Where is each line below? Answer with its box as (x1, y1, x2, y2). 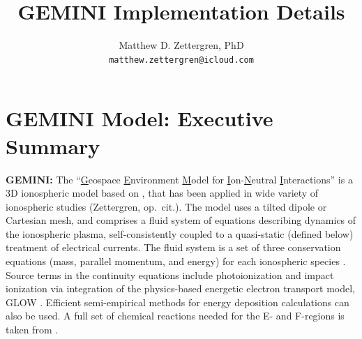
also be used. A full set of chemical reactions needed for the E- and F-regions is (6, 308, 345, 323)
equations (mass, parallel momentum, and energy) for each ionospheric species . (6, 254, 346, 269)
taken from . (6, 322, 59, 337)
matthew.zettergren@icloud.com (109, 54, 254, 65)
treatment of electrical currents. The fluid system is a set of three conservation (6, 240, 341, 255)
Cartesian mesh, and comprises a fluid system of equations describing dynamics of (6, 213, 356, 227)
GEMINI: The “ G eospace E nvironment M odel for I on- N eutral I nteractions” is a (6, 172, 353, 186)
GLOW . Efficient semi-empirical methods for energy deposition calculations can (6, 294, 349, 309)
